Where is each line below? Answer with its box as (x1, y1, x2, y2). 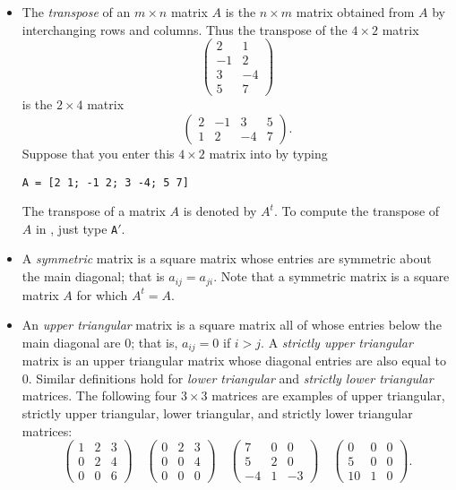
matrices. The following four (22, 386, 177, 405)
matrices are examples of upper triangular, (211, 386, 445, 405)
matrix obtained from (296, 3, 415, 21)
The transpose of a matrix (22, 202, 166, 220)
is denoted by (183, 202, 257, 220)
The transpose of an (22, 3, 131, 21)
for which (76, 285, 128, 304)
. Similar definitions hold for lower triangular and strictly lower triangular (28, 368, 434, 387)
